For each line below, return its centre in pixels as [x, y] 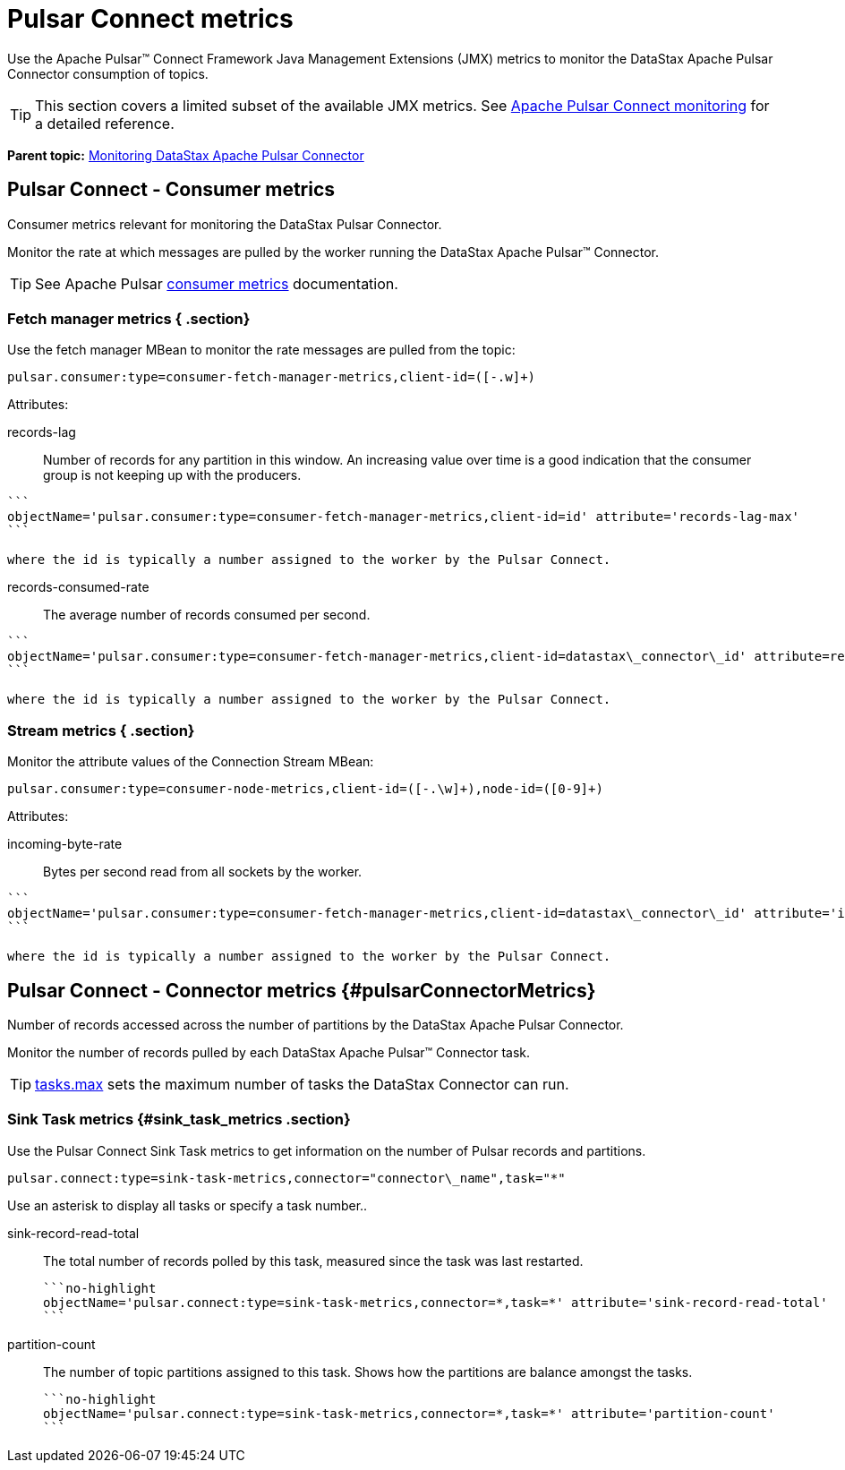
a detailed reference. [105, 123]
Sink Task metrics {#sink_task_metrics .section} [179, 1120]
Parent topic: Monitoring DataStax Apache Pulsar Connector [186, 155]
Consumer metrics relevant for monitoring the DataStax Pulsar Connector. [225, 224]
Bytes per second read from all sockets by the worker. [203, 872]
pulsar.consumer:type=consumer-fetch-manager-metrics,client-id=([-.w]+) [272, 377]
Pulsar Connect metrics [150, 19]
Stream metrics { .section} [101, 730]
